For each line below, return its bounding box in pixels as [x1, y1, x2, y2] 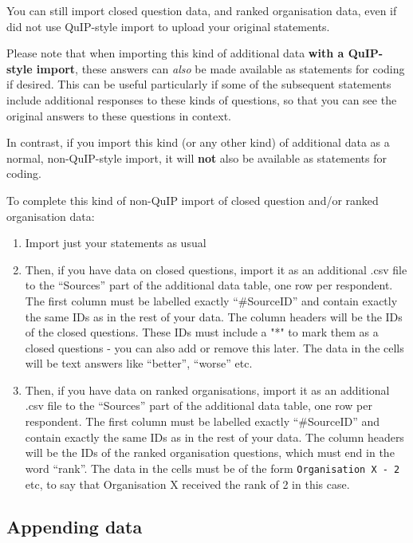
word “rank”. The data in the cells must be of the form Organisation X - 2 [25, 459, 400, 476]
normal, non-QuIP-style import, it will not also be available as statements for [6, 149, 387, 166]
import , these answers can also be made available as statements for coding [36, 60, 405, 77]
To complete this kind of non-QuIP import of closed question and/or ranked [6, 191, 379, 208]
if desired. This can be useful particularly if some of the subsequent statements [6, 76, 391, 92]
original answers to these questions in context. [6, 107, 232, 124]
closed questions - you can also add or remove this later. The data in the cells [25, 339, 404, 356]
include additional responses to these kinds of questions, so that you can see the [6, 91, 397, 108]
